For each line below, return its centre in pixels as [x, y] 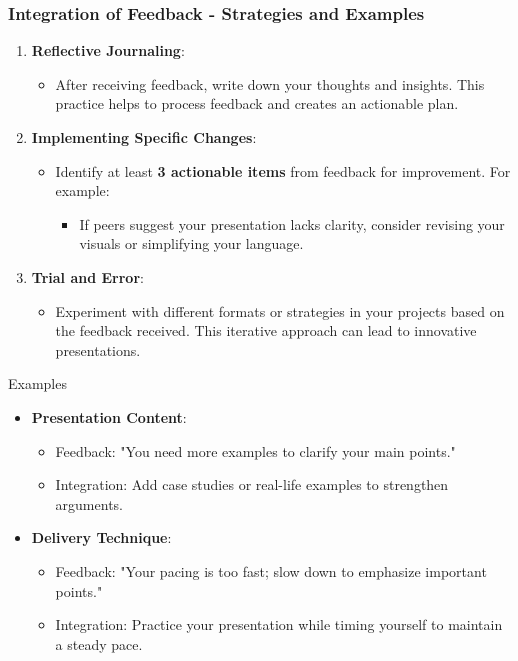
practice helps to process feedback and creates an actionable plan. [257, 103]
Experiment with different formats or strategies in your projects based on [280, 310]
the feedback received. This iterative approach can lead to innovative [266, 330]
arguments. [89, 503]
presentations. [98, 349]
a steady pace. [99, 643]
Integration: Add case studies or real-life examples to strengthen [252, 484]
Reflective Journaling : [108, 50]
